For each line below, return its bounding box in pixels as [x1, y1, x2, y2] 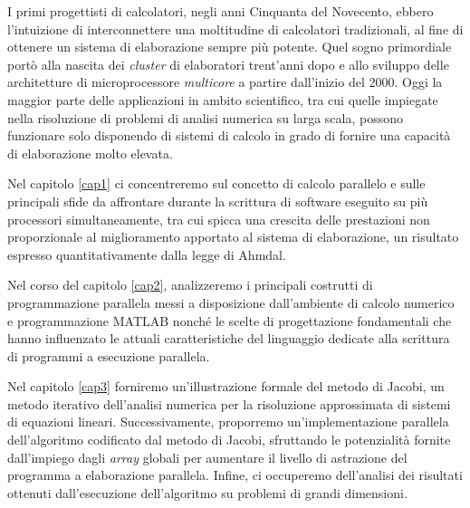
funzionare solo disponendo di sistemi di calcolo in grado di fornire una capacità [7, 126, 451, 145]
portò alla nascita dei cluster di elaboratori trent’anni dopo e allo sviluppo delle [7, 54, 449, 73]
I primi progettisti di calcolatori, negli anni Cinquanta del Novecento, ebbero [7, 2, 434, 20]
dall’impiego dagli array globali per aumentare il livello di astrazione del [7, 447, 408, 466]
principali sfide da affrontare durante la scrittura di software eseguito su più [7, 191, 428, 210]
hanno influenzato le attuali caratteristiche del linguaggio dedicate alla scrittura [7, 329, 450, 348]
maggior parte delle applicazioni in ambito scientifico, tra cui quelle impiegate [7, 90, 438, 109]
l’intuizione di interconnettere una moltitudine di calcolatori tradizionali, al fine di [7, 19, 464, 38]
